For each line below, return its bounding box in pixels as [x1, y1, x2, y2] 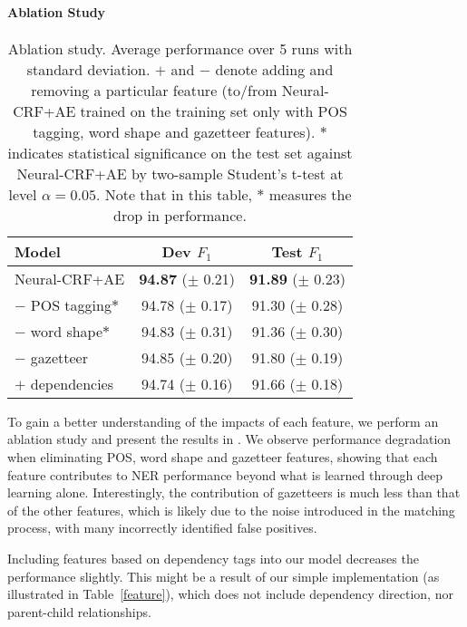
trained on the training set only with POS [80, 100, 347, 121]
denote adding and [215, 58, 334, 80]
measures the [268, 183, 352, 205]
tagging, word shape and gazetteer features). [33, 121, 316, 142]
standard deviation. [26, 58, 151, 80]
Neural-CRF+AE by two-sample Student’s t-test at [16, 162, 344, 184]
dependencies [30, 372, 113, 394]
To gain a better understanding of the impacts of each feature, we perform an [7, 411, 439, 430]
